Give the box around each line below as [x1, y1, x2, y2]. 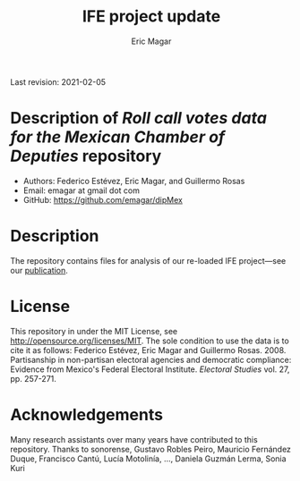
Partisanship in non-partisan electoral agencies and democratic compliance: [10, 354, 292, 365]
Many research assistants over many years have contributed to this [10, 434, 258, 444]
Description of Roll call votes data [10, 108, 268, 129]
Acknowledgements [10, 404, 164, 425]
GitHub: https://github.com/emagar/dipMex [22, 194, 183, 205]
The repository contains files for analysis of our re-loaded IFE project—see [10, 255, 287, 266]
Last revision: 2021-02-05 [10, 76, 107, 87]
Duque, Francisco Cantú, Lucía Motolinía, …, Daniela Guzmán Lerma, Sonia [10, 453, 287, 464]
